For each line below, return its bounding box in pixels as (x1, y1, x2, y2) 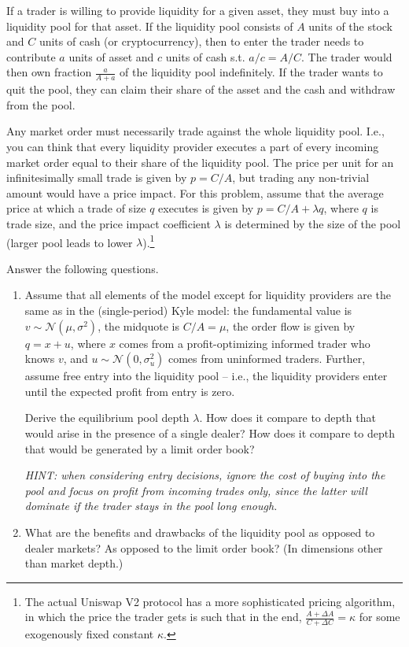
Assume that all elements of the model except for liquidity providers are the (24, 287, 391, 303)
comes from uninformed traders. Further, (168, 350, 366, 367)
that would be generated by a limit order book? (24, 440, 255, 457)
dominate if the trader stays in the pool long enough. (24, 497, 278, 514)
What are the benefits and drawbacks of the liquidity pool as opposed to (24, 523, 375, 540)
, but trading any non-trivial (232, 169, 370, 186)
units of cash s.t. (165, 48, 245, 65)
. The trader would (301, 48, 392, 65)
